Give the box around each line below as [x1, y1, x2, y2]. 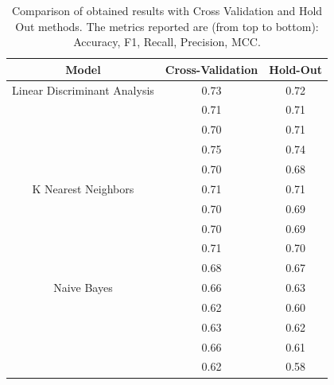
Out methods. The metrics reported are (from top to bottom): [15, 17, 319, 34]
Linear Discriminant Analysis [12, 81, 154, 98]
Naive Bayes [53, 279, 113, 296]
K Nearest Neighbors [32, 180, 134, 196]
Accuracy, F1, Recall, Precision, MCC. [73, 33, 261, 50]
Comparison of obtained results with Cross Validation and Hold [11, 2, 323, 18]
